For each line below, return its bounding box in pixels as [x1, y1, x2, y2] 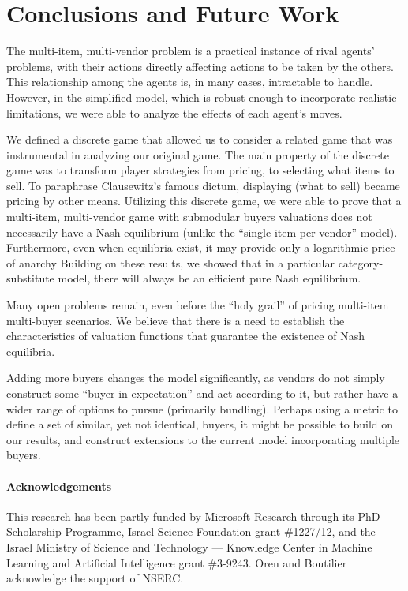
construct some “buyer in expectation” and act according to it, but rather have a [6, 385, 399, 401]
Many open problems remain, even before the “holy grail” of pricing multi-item [6, 297, 389, 313]
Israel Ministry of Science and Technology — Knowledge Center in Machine [6, 538, 372, 555]
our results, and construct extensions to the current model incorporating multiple [6, 431, 400, 447]
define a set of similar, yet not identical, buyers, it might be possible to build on [6, 416, 394, 432]
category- [338, 254, 384, 271]
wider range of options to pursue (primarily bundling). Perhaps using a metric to [6, 400, 398, 417]
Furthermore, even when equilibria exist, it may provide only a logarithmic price [6, 239, 395, 256]
